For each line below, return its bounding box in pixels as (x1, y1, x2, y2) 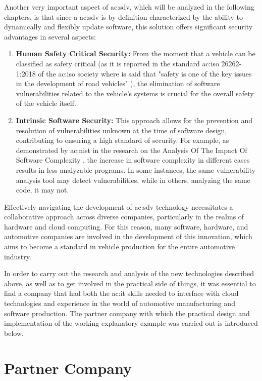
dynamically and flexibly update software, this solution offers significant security (4, 21, 253, 32)
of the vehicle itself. (16, 98, 76, 108)
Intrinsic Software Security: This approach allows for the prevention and (16, 115, 253, 125)
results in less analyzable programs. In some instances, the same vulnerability (16, 164, 255, 175)
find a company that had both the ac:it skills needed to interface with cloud (4, 288, 239, 298)
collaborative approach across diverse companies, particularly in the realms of (4, 211, 244, 222)
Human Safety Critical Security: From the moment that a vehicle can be (16, 48, 255, 59)
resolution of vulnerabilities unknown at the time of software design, (16, 125, 227, 135)
